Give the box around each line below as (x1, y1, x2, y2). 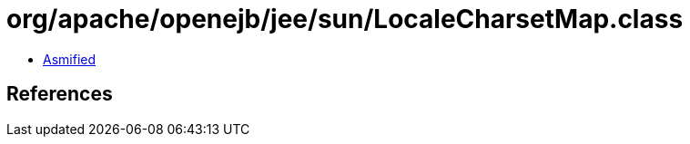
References (6, 82, 113, 106)
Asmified (43, 51, 96, 67)
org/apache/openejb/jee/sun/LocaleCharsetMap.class (6, 4, 684, 34)
